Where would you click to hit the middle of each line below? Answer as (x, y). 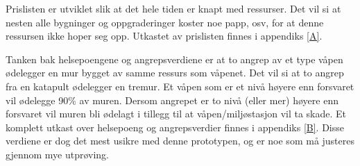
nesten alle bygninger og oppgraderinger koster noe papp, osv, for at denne (165, 22)
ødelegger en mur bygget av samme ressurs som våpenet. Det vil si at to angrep (175, 73)
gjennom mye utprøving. (58, 154)
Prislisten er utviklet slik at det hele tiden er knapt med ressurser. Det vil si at (173, 8)
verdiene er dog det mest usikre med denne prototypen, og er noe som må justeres (180, 141)
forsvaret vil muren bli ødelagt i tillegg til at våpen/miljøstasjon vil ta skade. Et (176, 114)
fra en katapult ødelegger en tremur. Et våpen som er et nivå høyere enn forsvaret (180, 86)
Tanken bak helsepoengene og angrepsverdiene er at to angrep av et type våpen (174, 59)
